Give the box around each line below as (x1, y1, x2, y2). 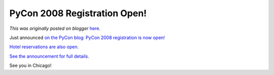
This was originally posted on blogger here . (9, 25, 101, 31)
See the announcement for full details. (9, 53, 89, 59)
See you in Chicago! (9, 62, 52, 68)
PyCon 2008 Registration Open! (9, 8, 147, 19)
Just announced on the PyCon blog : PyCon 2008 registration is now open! (9, 34, 165, 41)
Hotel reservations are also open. (9, 44, 79, 50)
